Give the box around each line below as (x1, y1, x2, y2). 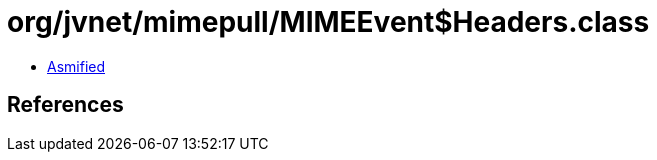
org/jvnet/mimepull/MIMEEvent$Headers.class (7, 5, 650, 39)
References (7, 92, 124, 118)
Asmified (47, 57, 106, 75)
